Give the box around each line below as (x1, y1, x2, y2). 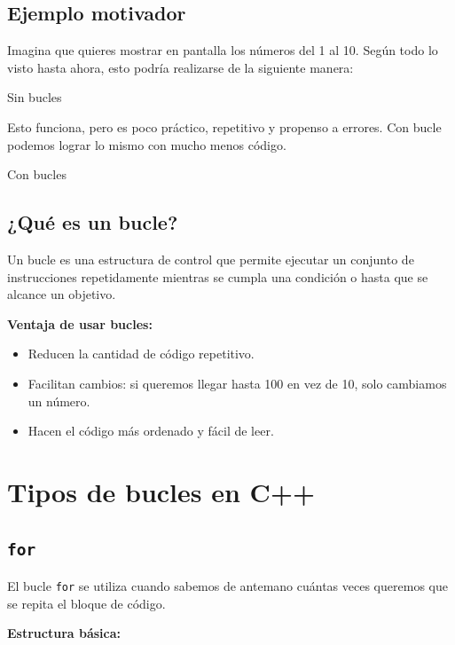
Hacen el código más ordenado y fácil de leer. (27, 421, 274, 440)
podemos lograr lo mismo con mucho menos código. (7, 135, 286, 153)
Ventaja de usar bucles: (7, 314, 153, 333)
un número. (27, 391, 90, 410)
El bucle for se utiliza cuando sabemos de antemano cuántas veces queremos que (7, 576, 448, 594)
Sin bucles (7, 88, 62, 106)
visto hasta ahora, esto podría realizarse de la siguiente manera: (7, 58, 354, 76)
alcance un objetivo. (7, 285, 116, 303)
